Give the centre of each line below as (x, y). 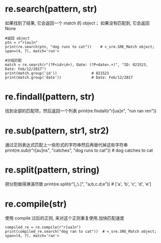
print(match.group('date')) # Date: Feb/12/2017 (69, 77)
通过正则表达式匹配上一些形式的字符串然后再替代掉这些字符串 (66, 145)
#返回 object (17, 38)
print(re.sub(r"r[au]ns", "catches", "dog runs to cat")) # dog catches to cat (79, 150)
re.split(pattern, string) (52, 170)
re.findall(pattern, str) (50, 97)
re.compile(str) (36, 204)
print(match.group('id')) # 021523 (57, 73)
